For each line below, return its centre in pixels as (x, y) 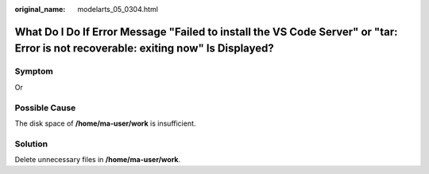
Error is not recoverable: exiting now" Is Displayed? (144, 49)
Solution (31, 144)
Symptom (34, 71)
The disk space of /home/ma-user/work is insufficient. (105, 123)
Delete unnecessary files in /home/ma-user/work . (98, 160)
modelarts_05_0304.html (118, 9)
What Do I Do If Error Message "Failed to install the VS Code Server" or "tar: (206, 32)
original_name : (40, 9)
